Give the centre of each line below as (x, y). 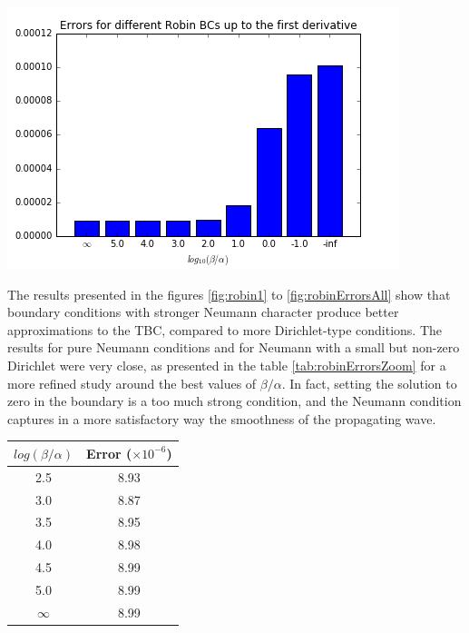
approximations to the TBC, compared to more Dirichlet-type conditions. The (225, 329)
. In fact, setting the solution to (369, 383)
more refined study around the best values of (132, 383)
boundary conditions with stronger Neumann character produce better (203, 312)
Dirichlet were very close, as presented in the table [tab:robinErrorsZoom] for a (227, 365)
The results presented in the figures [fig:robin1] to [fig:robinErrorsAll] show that (229, 294)
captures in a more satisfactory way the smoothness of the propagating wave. (222, 418)
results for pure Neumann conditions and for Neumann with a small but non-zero (234, 347)
